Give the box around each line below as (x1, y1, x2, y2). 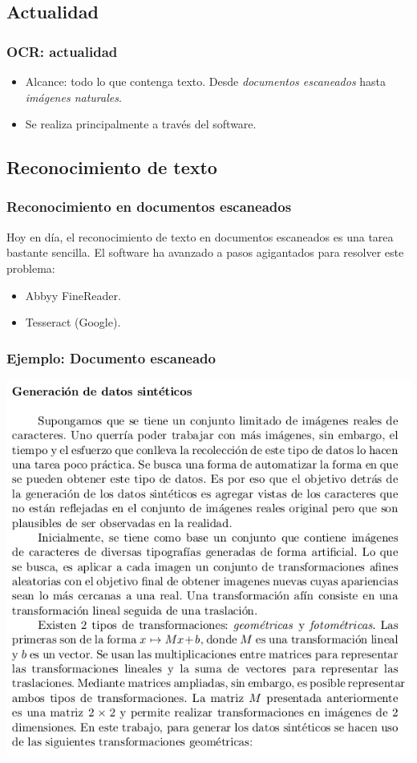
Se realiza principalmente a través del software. (25, 116, 257, 132)
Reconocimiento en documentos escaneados (6, 197, 292, 217)
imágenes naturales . (25, 88, 122, 105)
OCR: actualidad (6, 41, 118, 61)
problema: (6, 259, 55, 276)
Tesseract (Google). (25, 314, 121, 331)
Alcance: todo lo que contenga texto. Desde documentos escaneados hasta (25, 73, 387, 89)
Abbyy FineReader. (25, 286, 121, 303)
